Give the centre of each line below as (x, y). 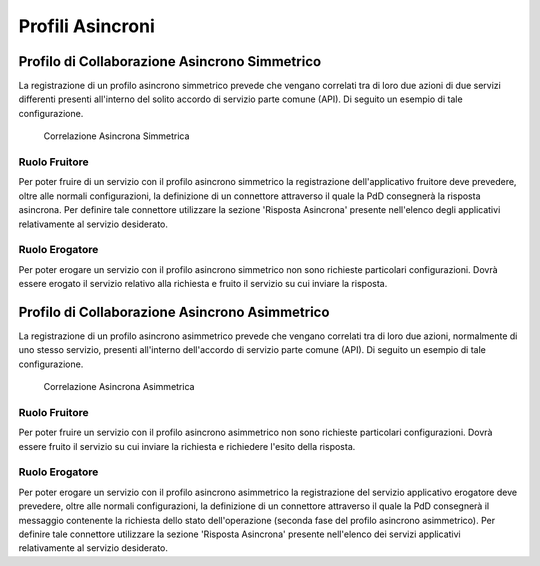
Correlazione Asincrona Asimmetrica (119, 387)
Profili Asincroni (86, 26)
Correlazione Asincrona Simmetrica (116, 136)
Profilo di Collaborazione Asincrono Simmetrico (170, 61)
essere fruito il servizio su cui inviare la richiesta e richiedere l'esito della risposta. (187, 446)
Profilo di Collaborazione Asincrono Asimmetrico (174, 311)
